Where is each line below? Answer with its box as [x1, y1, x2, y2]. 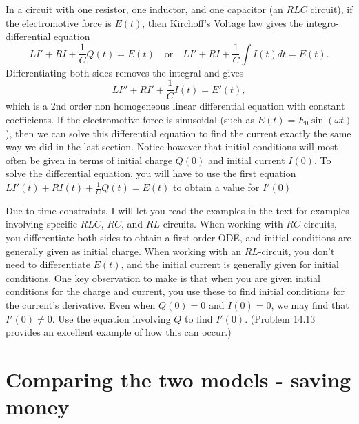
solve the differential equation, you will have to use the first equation [6, 166, 296, 181]
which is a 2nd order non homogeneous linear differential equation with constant [6, 99, 345, 113]
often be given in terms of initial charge [6, 152, 173, 167]
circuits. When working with [163, 216, 283, 231]
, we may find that [271, 297, 349, 312]
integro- [306, 15, 339, 30]
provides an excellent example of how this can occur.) [6, 325, 232, 339]
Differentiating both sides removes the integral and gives [6, 65, 244, 79]
